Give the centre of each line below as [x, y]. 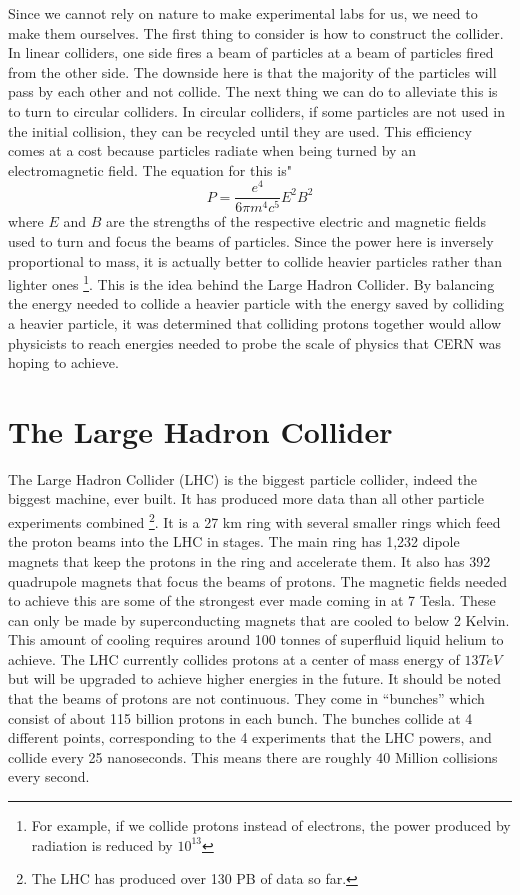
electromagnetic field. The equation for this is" [150, 169]
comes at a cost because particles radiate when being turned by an [212, 150]
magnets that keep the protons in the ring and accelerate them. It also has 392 [249, 560]
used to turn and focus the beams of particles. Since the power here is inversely [251, 240]
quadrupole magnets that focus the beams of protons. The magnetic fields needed [258, 580]
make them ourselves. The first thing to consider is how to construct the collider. [256, 32]
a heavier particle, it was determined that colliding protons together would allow [255, 322]
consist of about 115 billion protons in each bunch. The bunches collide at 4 [240, 717]
